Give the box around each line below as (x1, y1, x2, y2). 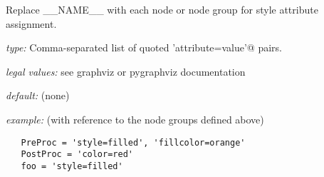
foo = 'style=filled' (21, 161, 123, 171)
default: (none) (6, 88, 70, 103)
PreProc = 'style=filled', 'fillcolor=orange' (21, 137, 246, 148)
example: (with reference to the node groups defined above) (6, 111, 264, 126)
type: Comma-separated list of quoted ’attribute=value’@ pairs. (6, 40, 282, 55)
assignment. (6, 16, 57, 31)
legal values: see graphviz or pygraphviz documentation (6, 64, 246, 79)
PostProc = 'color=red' (21, 149, 133, 160)
